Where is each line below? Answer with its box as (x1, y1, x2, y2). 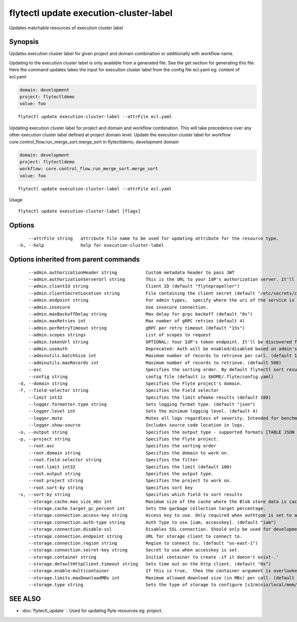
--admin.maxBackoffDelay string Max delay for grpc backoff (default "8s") (28, 311, 253, 317)
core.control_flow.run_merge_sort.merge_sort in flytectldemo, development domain (9, 139, 179, 145)
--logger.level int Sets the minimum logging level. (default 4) (28, 408, 258, 414)
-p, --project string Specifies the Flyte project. (18, 436, 219, 442)
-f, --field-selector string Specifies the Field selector (18, 387, 219, 393)
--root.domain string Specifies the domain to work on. (28, 450, 230, 456)
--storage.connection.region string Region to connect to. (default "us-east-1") (28, 540, 258, 546)
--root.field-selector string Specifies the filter (28, 457, 198, 463)
